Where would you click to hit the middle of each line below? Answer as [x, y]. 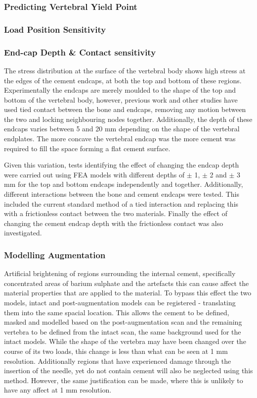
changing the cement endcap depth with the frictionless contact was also [114, 223]
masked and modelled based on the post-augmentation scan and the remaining [123, 322]
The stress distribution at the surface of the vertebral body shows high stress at [125, 70]
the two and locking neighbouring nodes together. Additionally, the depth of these [128, 119]
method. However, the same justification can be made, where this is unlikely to [124, 380]
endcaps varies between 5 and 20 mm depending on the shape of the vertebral [122, 129]
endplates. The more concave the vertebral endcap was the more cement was [120, 139]
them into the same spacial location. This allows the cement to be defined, [117, 312]
